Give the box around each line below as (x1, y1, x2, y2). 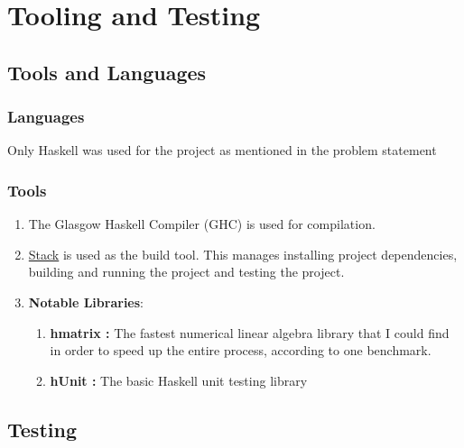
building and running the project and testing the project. (28, 262, 345, 281)
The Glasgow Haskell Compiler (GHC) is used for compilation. (28, 215, 376, 233)
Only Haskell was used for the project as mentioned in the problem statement (7, 141, 437, 160)
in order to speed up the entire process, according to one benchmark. (50, 341, 432, 360)
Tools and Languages (7, 58, 207, 86)
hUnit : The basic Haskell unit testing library (50, 370, 308, 389)
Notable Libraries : (28, 292, 144, 311)
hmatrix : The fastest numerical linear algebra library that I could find (50, 323, 450, 342)
